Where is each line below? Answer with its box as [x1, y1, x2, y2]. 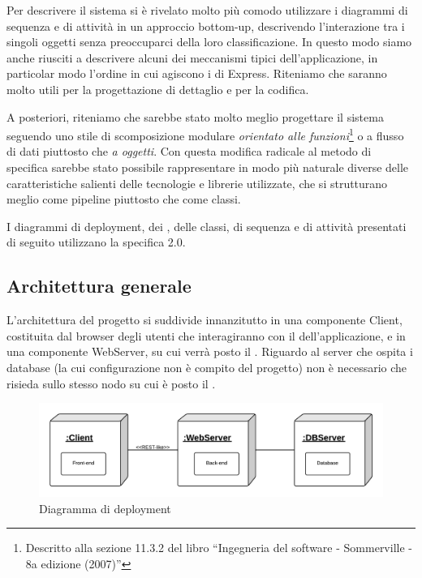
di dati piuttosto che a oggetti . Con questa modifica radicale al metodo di [6, 143, 372, 160]
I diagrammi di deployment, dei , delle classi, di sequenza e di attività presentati [6, 217, 407, 234]
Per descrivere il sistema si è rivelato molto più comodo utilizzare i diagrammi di [6, 2, 408, 18]
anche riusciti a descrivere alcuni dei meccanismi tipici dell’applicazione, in [6, 49, 378, 66]
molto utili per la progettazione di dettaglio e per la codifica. [6, 80, 309, 97]
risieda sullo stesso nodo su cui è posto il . [6, 375, 216, 392]
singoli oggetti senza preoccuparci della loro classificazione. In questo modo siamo [6, 33, 412, 50]
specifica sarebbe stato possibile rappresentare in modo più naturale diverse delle [6, 159, 409, 175]
